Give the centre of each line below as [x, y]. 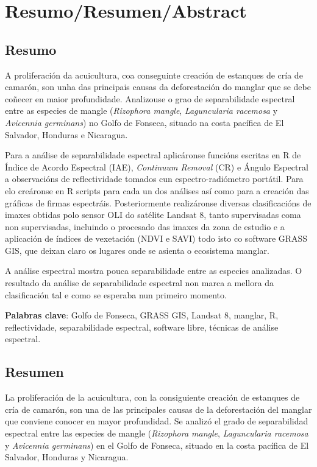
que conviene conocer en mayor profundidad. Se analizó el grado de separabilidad [157, 421]
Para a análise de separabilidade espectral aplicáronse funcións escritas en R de [153, 155]
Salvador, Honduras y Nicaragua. [67, 457]
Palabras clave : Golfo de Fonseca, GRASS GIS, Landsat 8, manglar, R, [142, 315]
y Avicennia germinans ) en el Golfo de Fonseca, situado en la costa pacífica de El [157, 445]
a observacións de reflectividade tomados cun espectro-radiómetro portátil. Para [154, 179]
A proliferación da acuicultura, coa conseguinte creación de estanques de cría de [154, 75]
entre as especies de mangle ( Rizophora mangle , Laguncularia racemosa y [141, 111]
